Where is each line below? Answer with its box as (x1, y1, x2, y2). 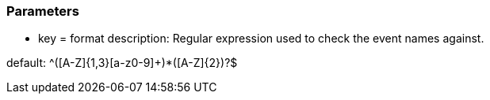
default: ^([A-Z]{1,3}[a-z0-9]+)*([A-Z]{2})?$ (6, 56, 238, 70)
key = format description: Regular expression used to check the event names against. (38, 31, 484, 46)
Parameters (6, 3, 79, 19)
